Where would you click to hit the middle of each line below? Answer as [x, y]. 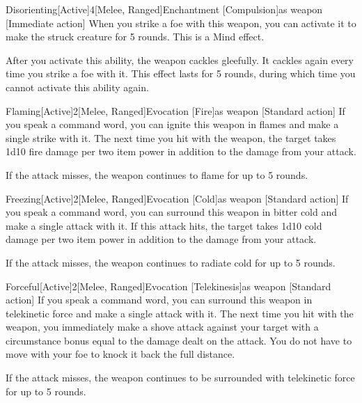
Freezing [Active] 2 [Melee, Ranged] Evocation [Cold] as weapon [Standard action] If [177, 198]
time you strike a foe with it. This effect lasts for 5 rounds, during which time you [181, 73]
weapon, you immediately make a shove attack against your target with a [162, 327]
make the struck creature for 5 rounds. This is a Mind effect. [135, 37]
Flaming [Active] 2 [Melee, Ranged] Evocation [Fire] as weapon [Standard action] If [175, 110]
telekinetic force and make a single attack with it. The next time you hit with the [180, 313]
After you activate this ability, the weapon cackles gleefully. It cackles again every [180, 60]
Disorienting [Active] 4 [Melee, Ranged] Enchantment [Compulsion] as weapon [164, 9]
